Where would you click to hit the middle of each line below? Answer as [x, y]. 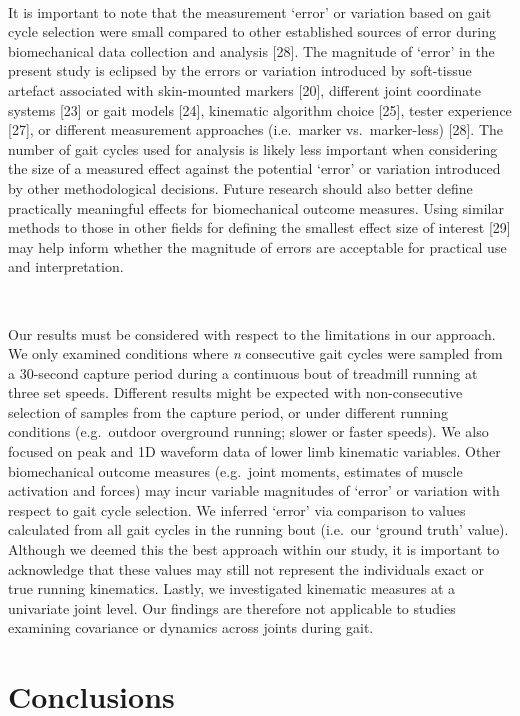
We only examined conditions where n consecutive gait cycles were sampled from [255, 353]
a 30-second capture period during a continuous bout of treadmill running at [243, 372]
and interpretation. [66, 266]
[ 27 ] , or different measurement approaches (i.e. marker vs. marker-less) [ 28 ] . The [255, 129]
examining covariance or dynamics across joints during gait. [191, 627]
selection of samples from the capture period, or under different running [228, 411]
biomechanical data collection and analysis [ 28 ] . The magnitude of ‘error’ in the [251, 50]
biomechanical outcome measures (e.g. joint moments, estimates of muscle [235, 470]
